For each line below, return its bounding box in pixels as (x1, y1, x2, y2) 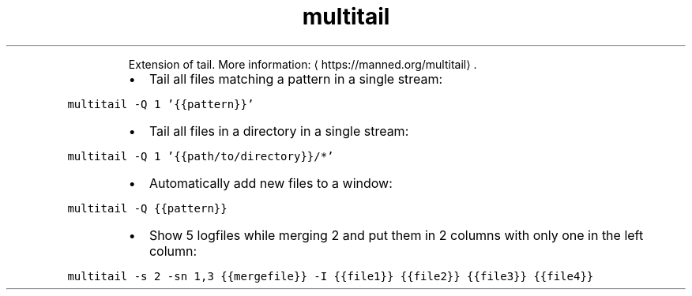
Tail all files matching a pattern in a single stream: (149, 70, 443, 87)
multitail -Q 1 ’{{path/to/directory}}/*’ (67, 149, 334, 163)
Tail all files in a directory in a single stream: (149, 122, 409, 139)
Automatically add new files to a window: (149, 174, 393, 191)
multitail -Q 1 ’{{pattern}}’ (67, 97, 254, 111)
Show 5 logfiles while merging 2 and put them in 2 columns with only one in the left (149, 227, 644, 243)
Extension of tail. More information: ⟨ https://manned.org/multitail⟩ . (128, 57, 477, 71)
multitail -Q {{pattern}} (67, 201, 228, 215)
